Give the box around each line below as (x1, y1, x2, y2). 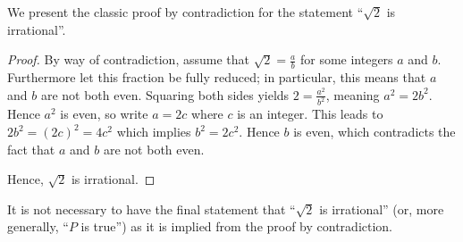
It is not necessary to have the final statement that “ (7, 199, 296, 218)
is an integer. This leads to (237, 104, 383, 123)
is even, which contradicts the (293, 122, 456, 141)
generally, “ (7, 217, 69, 236)
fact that (7, 139, 55, 158)
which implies (116, 122, 191, 141)
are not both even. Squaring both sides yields (40, 85, 290, 104)
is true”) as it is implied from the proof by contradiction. (80, 217, 393, 236)
